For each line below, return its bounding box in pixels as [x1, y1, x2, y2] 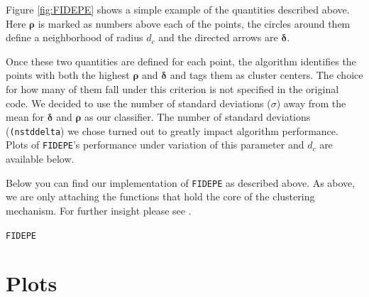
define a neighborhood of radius [6, 30, 143, 45]
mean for [6, 109, 45, 124]
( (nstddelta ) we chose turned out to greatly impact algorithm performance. [6, 123, 338, 138]
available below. [6, 151, 75, 166]
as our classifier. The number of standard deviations [84, 109, 311, 124]
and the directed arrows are [158, 30, 278, 45]
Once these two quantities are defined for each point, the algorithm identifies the [6, 53, 356, 68]
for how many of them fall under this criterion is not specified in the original [6, 81, 339, 96]
